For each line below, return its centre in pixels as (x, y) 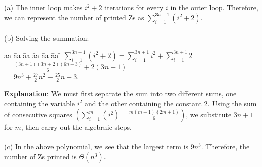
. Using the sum (232, 103)
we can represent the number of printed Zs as (74, 17)
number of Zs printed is (40, 156)
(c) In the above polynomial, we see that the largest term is (96, 147)
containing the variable (40, 103)
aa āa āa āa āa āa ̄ (32, 55)
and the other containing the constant (143, 103)
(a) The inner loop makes (43, 7)
